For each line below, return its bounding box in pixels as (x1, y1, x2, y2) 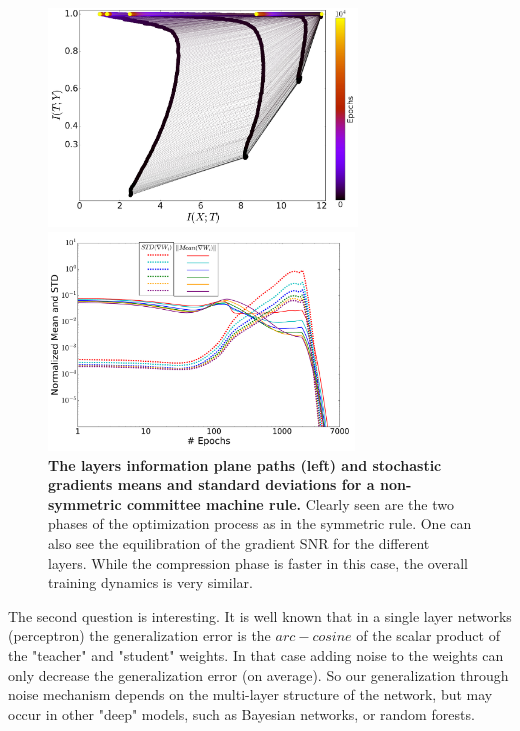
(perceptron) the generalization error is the (8, 625, 271, 646)
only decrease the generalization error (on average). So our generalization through (8, 664, 509, 685)
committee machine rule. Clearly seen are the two (126, 493, 454, 514)
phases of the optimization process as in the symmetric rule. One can (48, 513, 472, 534)
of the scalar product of (356, 625, 500, 646)
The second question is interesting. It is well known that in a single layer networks (8, 605, 512, 626)
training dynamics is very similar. (48, 572, 253, 593)
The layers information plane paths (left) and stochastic (48, 454, 442, 475)
